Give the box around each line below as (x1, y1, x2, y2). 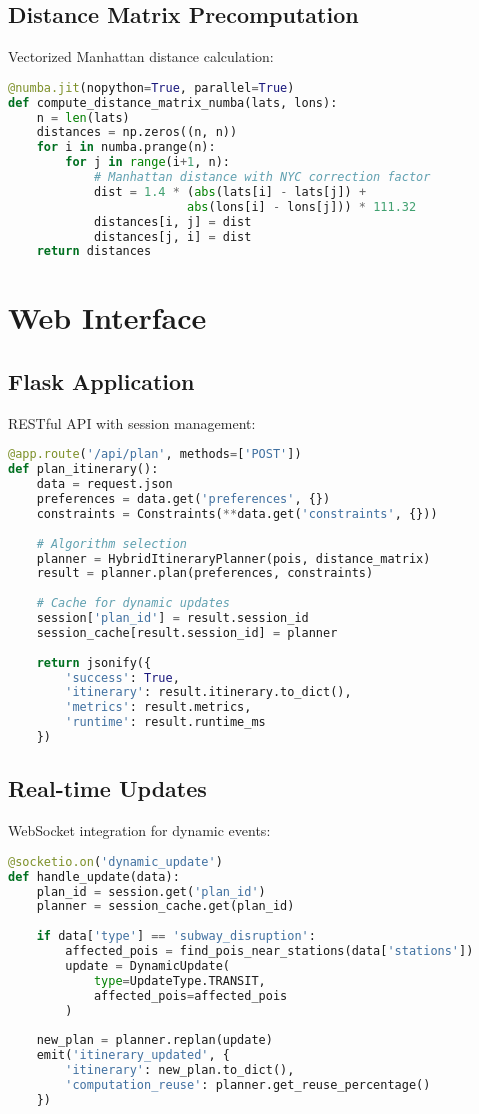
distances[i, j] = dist (93, 214, 252, 229)
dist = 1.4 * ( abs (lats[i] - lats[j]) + (93, 184, 367, 199)
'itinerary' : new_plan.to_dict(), (65, 1063, 295, 1078)
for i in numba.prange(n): (36, 140, 216, 155)
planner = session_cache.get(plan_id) (36, 899, 295, 914)
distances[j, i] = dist (93, 229, 252, 244)
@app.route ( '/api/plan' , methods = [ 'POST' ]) (8, 447, 302, 462)
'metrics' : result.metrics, (65, 700, 252, 715)
